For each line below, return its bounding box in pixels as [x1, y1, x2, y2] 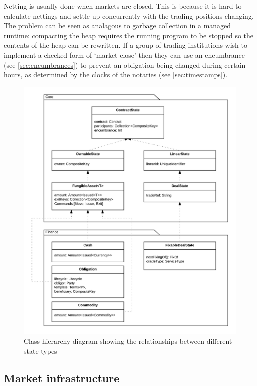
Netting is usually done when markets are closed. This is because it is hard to [4, 1, 242, 11]
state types [24, 345, 57, 356]
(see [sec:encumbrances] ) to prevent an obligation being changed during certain [4, 59, 246, 70]
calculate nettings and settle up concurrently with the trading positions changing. [4, 10, 254, 21]
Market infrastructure [4, 370, 120, 385]
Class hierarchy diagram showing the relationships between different [24, 335, 232, 346]
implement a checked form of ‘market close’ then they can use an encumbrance [4, 49, 245, 60]
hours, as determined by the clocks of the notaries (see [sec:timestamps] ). [4, 69, 228, 80]
